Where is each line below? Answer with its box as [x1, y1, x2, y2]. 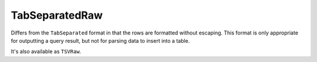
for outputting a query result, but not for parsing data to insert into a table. [11, 37, 190, 44]
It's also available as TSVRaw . [11, 48, 82, 55]
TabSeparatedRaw [11, 9, 103, 22]
